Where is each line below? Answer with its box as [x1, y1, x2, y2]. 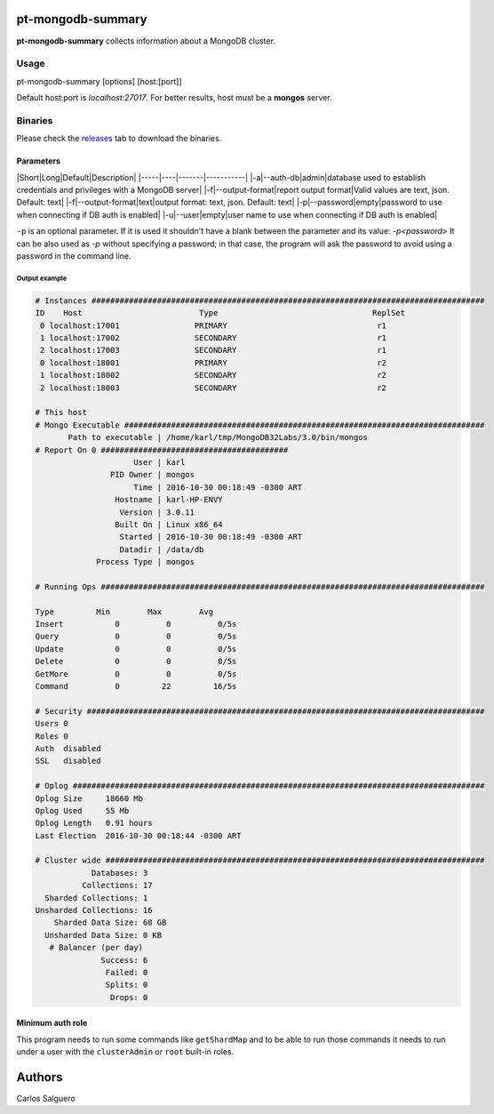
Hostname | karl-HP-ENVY [114, 494, 223, 505]
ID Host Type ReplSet [35, 308, 406, 318]
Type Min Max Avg [35, 606, 213, 617]
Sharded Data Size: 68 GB [53, 918, 167, 928]
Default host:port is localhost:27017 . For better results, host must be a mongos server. [16, 92, 332, 103]
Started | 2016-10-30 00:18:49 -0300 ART [119, 532, 303, 542]
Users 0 [35, 718, 68, 729]
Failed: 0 [105, 967, 148, 977]
